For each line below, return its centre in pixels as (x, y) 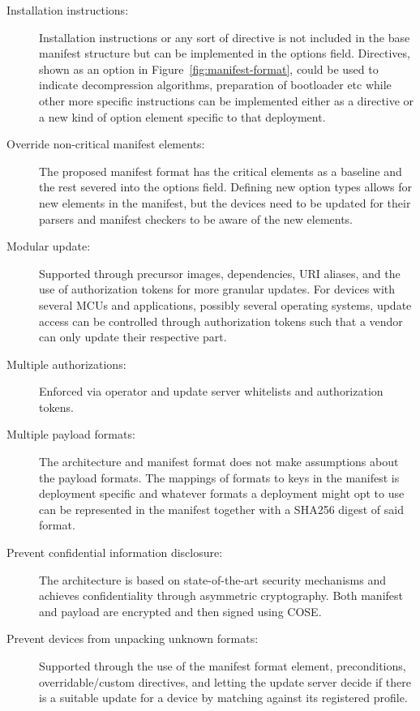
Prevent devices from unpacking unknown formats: (133, 638)
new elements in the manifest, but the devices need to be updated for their (225, 202)
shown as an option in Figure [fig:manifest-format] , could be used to (209, 69)
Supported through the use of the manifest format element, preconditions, (223, 666)
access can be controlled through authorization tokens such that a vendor (221, 321)
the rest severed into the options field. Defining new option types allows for (225, 187)
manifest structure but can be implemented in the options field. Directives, (225, 53)
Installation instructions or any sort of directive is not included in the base (225, 37)
